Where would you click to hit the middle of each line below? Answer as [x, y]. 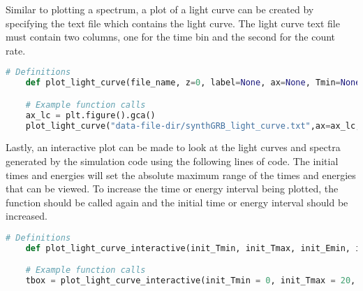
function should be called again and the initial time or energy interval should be [177, 202]
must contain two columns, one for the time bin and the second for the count [171, 37]
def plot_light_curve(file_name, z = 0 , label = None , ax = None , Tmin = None [193, 83]
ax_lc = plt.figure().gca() [90, 115]
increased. [27, 216]
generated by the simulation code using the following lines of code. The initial [172, 161]
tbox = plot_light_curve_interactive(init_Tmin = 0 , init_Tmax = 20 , [191, 281]
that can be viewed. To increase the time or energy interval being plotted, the [172, 189]
